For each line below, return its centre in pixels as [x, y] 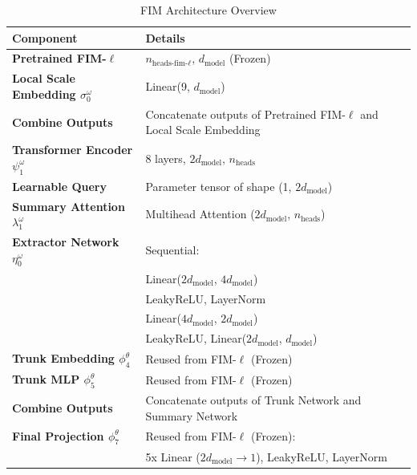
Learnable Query [60, 186]
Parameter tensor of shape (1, [219, 186]
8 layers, [166, 158]
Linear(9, [168, 86]
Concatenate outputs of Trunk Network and [253, 400]
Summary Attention [69, 206]
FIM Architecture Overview [208, 10]
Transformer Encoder [73, 150]
